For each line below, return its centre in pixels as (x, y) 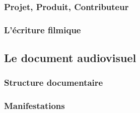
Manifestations (34, 106)
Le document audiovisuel (70, 58)
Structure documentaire (54, 82)
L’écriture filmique (43, 30)
